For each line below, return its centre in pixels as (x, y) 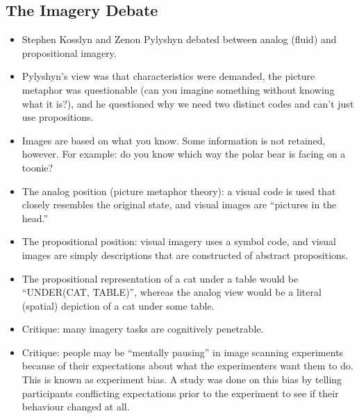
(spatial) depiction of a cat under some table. (118, 305)
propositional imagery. (69, 52)
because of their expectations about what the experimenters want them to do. (187, 366)
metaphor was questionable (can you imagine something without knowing (178, 89)
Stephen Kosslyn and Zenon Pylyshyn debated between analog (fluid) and (179, 39)
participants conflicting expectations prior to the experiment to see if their (180, 393)
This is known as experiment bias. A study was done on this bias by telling (182, 379)
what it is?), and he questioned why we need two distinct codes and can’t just (188, 103)
